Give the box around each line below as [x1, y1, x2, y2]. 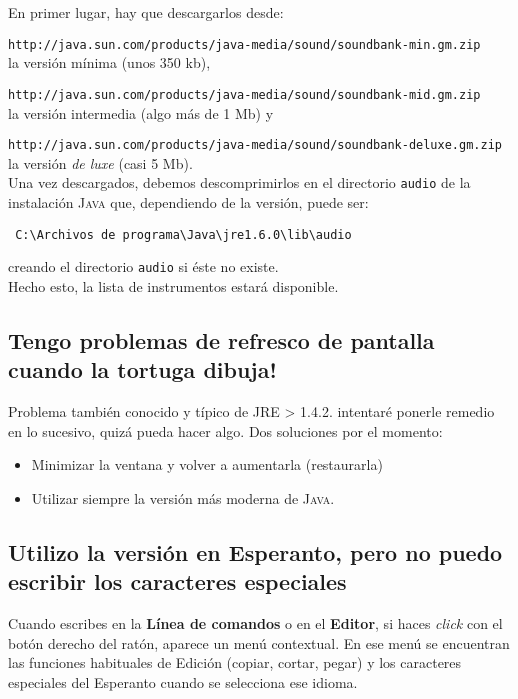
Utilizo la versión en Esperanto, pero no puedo [8, 536, 503, 567]
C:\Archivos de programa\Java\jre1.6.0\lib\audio [15, 227, 352, 242]
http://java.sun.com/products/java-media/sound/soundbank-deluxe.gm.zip [8, 138, 502, 153]
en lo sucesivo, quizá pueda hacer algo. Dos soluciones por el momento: [8, 420, 443, 441]
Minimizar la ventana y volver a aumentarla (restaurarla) [31, 454, 383, 475]
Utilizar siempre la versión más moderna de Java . [31, 487, 335, 508]
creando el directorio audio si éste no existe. [8, 256, 279, 277]
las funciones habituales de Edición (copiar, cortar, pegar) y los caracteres [8, 652, 462, 673]
